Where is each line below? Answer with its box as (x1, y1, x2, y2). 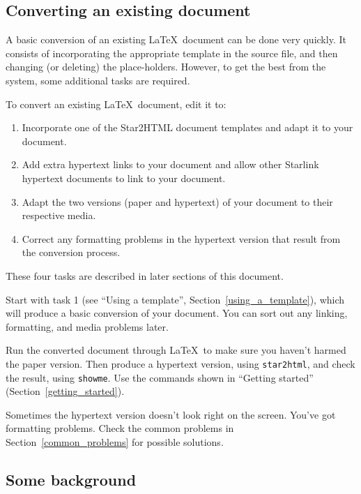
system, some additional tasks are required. (6, 73, 190, 87)
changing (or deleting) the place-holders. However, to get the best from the (6, 59, 326, 74)
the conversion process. (22, 245, 121, 260)
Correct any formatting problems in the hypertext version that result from (22, 231, 341, 246)
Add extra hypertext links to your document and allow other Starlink (22, 157, 319, 172)
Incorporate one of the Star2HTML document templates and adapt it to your (22, 120, 353, 135)
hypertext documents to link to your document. (22, 170, 226, 185)
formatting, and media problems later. (6, 319, 169, 334)
